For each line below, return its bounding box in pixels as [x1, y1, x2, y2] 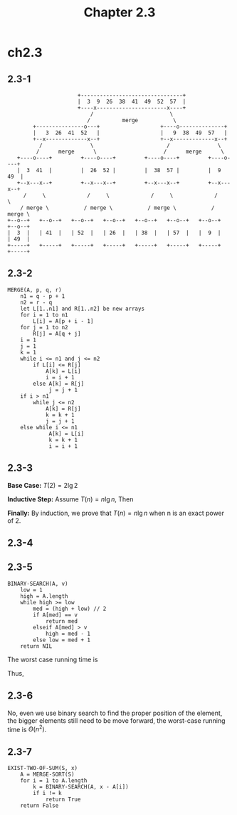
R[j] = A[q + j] [33, 330, 81, 337]
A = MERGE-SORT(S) [20, 771, 75, 779]
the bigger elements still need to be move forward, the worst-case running [7, 716, 226, 725]
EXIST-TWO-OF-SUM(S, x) [7, 765, 78, 772]
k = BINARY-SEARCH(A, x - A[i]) [33, 784, 130, 791]
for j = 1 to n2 [20, 324, 69, 331]
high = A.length [20, 592, 69, 600]
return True [45, 796, 81, 804]
